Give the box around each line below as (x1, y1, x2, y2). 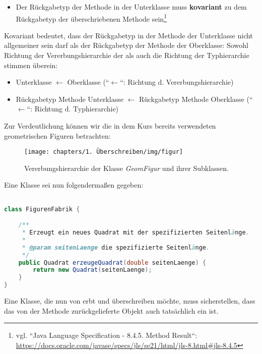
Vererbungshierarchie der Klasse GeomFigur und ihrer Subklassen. (24, 162, 229, 173)
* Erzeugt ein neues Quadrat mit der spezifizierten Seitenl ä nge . (22, 229, 249, 237)
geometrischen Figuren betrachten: (4, 130, 111, 141)
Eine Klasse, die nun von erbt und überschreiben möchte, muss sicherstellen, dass (4, 296, 255, 306)
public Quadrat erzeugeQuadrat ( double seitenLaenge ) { (18, 259, 206, 266)
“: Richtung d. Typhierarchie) (27, 103, 119, 114)
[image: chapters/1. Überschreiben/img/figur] (24, 148, 183, 156)
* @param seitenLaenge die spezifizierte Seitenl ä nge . (22, 244, 210, 251)
